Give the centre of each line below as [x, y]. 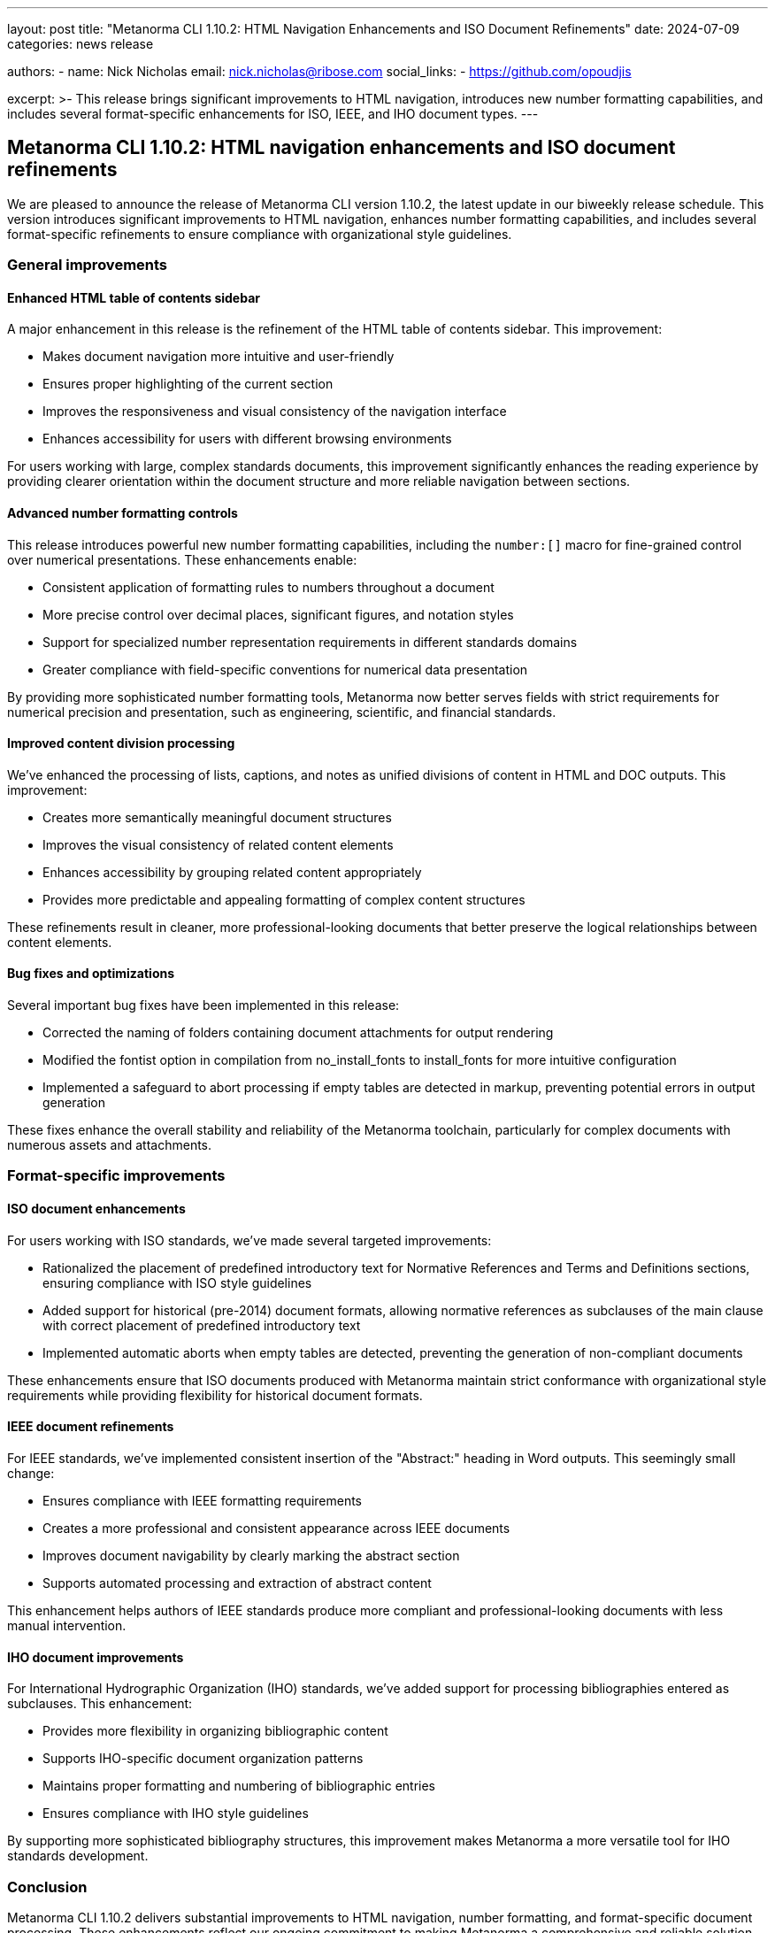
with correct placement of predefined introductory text [202, 1325]
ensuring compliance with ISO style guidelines [177, 1282]
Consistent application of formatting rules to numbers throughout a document [269, 587]
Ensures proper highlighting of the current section [188, 384]
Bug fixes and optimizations [91, 974]
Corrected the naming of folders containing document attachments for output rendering [298, 1033]
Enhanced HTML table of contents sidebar [134, 297]
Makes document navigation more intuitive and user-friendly [219, 357]
